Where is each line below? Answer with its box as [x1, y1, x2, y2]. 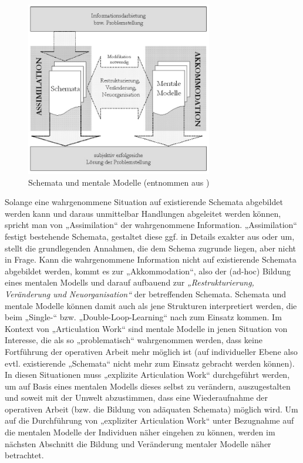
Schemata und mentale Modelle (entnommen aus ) [28, 176, 210, 188]
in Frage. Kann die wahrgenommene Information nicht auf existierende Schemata [5, 253, 297, 266]
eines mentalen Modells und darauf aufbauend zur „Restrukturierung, [5, 276, 254, 288]
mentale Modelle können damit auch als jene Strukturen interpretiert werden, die [5, 299, 297, 311]
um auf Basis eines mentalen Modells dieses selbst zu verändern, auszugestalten [5, 380, 291, 392]
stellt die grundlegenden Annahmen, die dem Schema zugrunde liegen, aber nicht [5, 241, 297, 254]
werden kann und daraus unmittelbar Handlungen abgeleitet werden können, [5, 207, 281, 219]
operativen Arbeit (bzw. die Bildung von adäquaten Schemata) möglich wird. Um [5, 402, 298, 415]
